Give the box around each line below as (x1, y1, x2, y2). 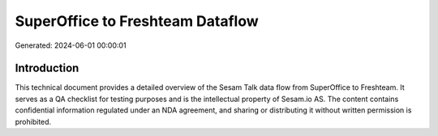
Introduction (15, 62, 79, 75)
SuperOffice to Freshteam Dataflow (15, 12, 259, 30)
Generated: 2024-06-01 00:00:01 (15, 40, 127, 50)
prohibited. (15, 117, 52, 126)
